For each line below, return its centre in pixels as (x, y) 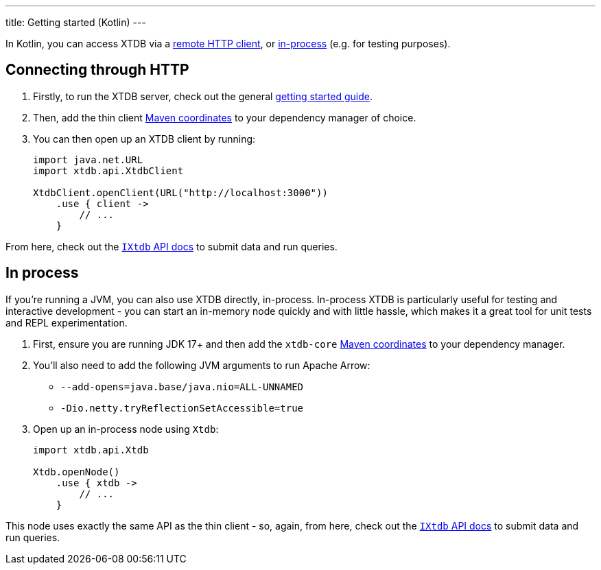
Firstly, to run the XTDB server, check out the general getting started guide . (203, 96)
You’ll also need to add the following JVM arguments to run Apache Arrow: (202, 365)
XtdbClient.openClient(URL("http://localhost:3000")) (180, 192)
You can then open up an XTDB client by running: (144, 139)
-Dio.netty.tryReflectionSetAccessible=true (182, 408)
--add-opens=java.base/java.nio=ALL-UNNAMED (182, 387)
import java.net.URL (88, 159)
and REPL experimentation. (67, 322)
